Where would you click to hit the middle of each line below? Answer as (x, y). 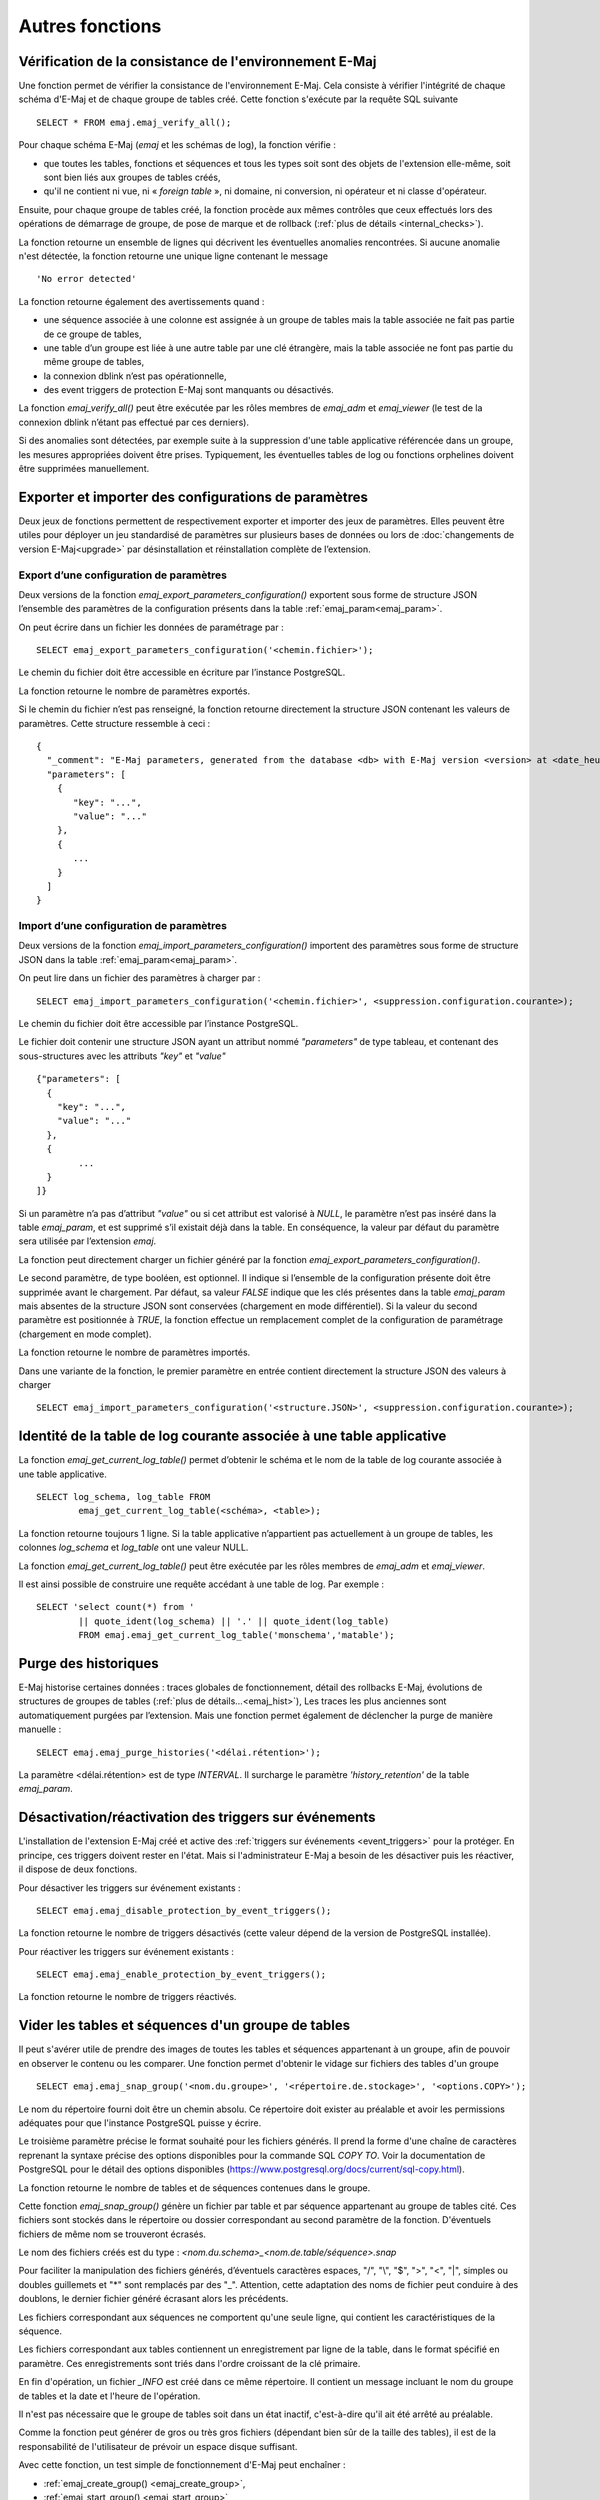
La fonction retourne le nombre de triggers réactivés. (127, 1997)
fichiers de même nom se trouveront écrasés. (112, 2234)
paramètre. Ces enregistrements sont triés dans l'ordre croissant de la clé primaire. (189, 2363)
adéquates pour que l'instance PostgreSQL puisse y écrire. (140, 2122)
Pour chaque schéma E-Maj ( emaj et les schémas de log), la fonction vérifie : (177, 145)
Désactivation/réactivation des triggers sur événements (197, 1817)
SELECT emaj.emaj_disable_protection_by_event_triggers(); (184, 1910)
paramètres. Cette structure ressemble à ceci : (114, 723)
